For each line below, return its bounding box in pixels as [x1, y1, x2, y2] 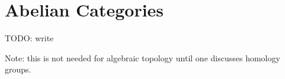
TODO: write [5, 32, 54, 44]
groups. [5, 63, 31, 75]
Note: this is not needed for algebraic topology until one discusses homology [5, 51, 280, 64]
